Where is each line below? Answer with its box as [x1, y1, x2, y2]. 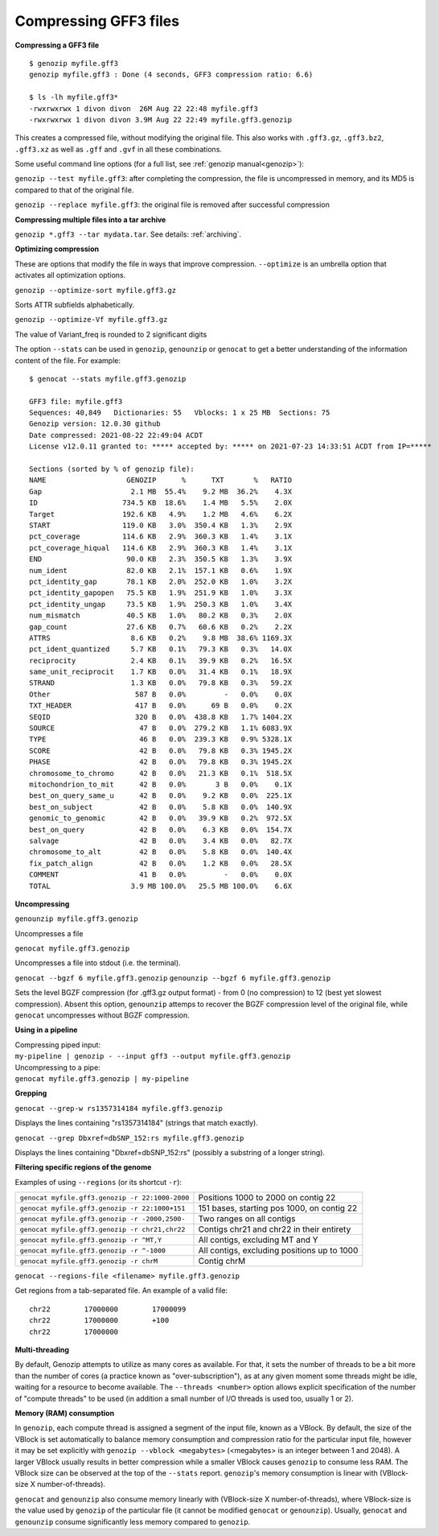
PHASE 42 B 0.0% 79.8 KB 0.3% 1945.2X [29, 758, 293, 766]
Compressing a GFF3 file [14, 40, 100, 50]
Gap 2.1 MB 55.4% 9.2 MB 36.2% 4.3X [29, 487, 293, 496]
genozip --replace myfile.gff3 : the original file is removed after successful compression [14, 200, 330, 209]
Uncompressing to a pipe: [14, 1063, 101, 1072]
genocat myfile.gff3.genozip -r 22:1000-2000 [19, 1193, 190, 1202]
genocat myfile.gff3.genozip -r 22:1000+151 [19, 1204, 186, 1212]
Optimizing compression [14, 244, 100, 254]
